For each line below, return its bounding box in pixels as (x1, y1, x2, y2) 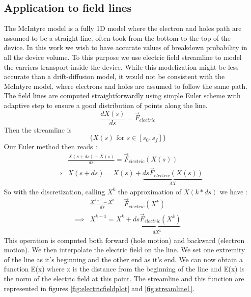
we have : (220, 186, 248, 196)
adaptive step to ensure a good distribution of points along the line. (4, 100, 208, 110)
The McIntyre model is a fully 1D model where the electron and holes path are (4, 23, 242, 33)
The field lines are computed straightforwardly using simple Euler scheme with (4, 90, 241, 101)
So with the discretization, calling (4, 186, 105, 196)
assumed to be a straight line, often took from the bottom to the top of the (4, 32, 231, 43)
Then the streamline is (4, 124, 72, 135)
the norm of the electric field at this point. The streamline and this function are (4, 273, 244, 284)
